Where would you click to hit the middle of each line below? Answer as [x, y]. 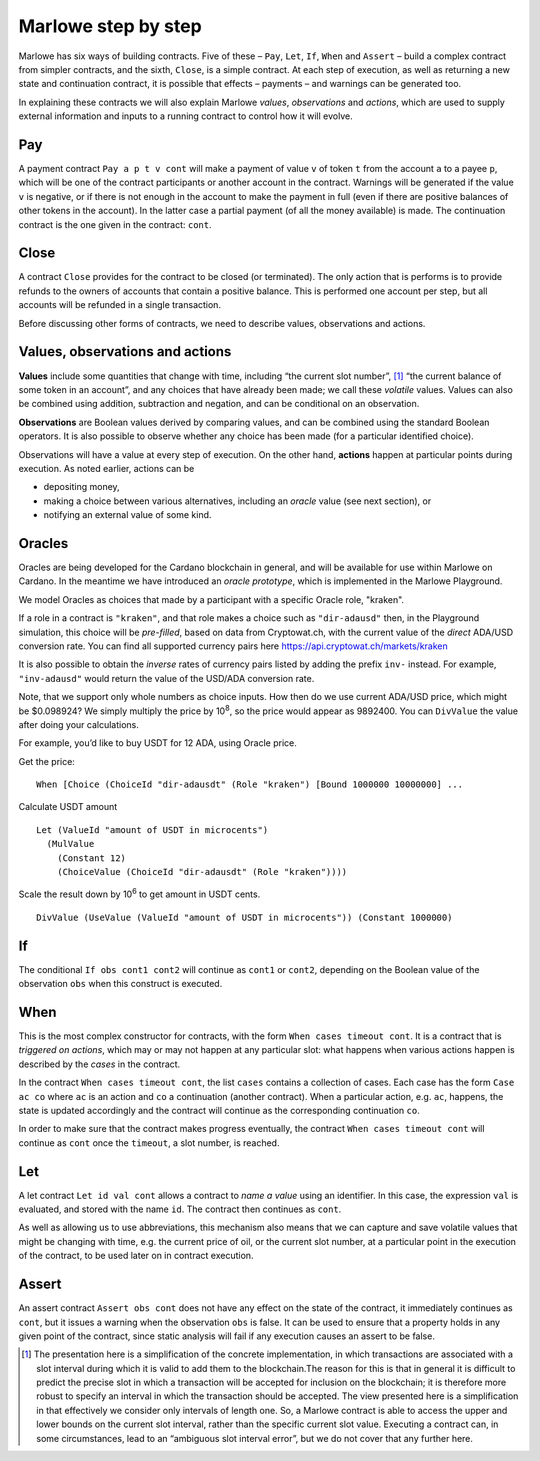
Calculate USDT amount [68, 807]
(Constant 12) [91, 858]
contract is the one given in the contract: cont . [115, 224]
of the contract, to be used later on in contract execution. [136, 1256]
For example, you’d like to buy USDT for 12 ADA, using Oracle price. [157, 743]
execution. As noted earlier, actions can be [106, 468]
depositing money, [81, 487]
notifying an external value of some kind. [127, 515]
